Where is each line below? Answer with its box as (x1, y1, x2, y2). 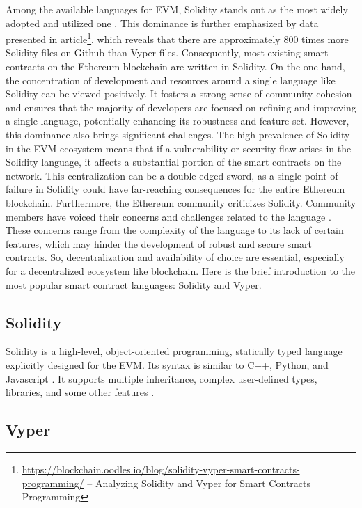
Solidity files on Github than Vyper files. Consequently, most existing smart (6, 45, 329, 60)
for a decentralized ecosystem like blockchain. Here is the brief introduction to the (6, 263, 356, 278)
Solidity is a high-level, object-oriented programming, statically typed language (6, 344, 343, 358)
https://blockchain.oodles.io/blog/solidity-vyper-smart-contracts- (22, 461, 300, 476)
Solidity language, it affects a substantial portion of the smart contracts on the (6, 154, 342, 169)
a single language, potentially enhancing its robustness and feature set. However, (6, 113, 349, 128)
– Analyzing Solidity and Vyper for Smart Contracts (87, 475, 310, 490)
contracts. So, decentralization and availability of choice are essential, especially (6, 250, 345, 264)
